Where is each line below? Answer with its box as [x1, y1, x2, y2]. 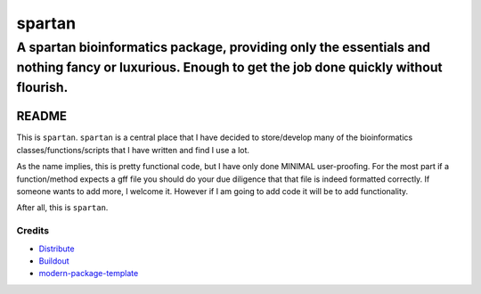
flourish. [16, 79, 69, 95]
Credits [16, 225, 49, 237]
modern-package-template [38, 268, 139, 279]
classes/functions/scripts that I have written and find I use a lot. [16, 144, 249, 155]
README [16, 109, 67, 124]
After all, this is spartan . [16, 202, 109, 213]
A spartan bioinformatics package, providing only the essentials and [16, 39, 431, 55]
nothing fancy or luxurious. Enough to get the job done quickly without [16, 59, 443, 76]
